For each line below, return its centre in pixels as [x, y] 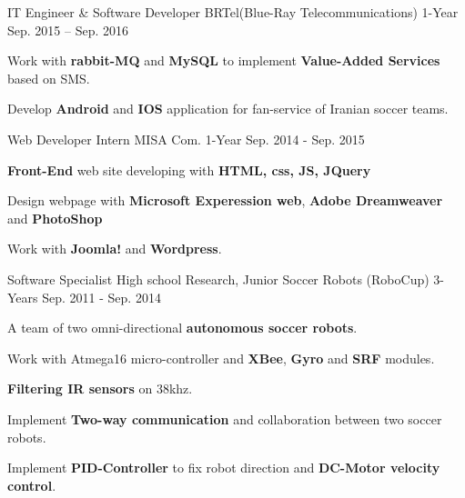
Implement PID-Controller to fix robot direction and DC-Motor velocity [224, 468]
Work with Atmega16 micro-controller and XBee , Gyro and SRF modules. [221, 358]
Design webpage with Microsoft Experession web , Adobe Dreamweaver [225, 200]
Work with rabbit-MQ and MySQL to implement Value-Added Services [224, 60]
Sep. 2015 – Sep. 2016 [68, 30]
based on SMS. [49, 78]
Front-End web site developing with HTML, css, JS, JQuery [189, 169]
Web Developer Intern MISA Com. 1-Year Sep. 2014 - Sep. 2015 [186, 139]
